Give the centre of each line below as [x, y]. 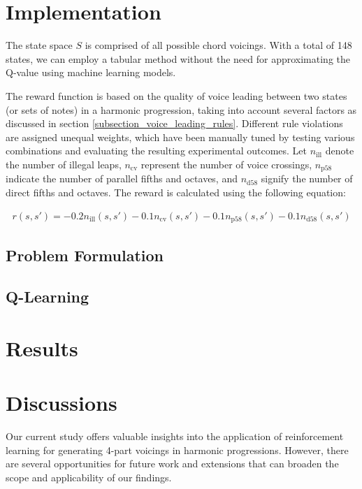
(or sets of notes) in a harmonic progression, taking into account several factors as [181, 109]
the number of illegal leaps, [64, 164]
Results [42, 348]
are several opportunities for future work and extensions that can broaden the [172, 464]
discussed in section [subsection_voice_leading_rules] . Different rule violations [174, 123]
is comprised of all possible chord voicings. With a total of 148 [218, 45]
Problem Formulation [85, 255]
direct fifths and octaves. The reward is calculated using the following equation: [176, 192]
